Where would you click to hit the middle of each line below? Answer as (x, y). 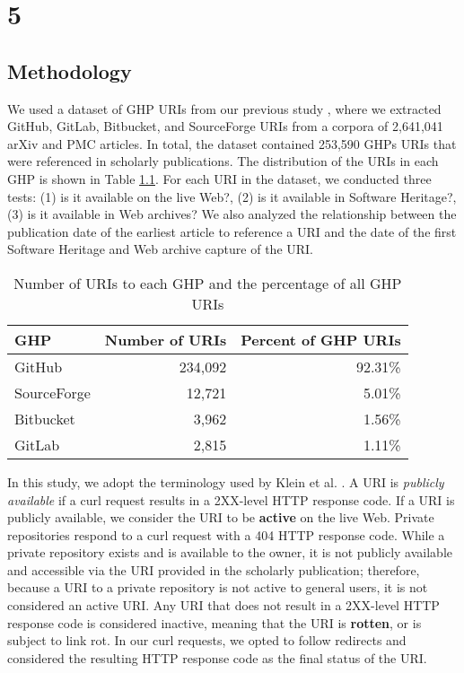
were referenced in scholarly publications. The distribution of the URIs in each (223, 161)
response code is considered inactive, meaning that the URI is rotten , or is (214, 622)
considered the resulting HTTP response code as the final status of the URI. (217, 657)
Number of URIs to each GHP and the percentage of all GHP (208, 283)
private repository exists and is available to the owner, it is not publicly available (230, 552)
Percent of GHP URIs (321, 339)
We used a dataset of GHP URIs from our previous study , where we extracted (224, 108)
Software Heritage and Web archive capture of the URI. (161, 249)
